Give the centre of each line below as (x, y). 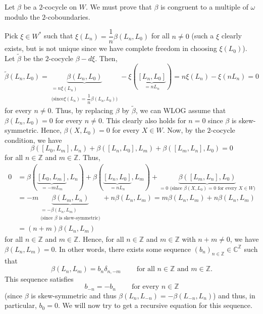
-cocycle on (60, 7)
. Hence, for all (101, 239)
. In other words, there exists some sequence (123, 249)
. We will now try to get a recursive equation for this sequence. (155, 305)
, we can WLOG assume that (181, 110)
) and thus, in (234, 295)
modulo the (22, 16)
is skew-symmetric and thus (74, 295)
